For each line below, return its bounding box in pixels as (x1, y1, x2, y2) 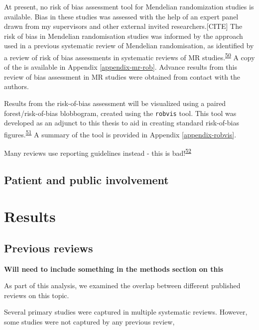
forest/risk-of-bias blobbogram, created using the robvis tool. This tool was (4, 108, 237, 118)
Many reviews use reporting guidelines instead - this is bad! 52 (4, 146, 191, 158)
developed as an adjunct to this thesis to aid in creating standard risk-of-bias (4, 117, 240, 128)
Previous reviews (4, 240, 93, 255)
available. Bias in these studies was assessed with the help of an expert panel (4, 11, 239, 21)
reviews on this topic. (4, 290, 69, 300)
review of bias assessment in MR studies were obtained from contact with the (4, 71, 241, 82)
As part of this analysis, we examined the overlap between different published (4, 280, 241, 291)
